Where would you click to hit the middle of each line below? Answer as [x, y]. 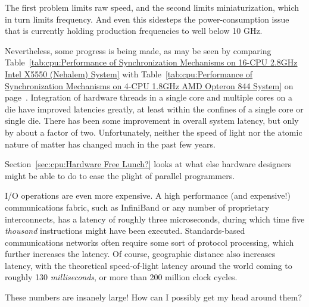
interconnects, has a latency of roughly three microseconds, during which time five [155, 219]
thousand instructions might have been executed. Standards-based [125, 231]
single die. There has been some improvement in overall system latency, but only [152, 120]
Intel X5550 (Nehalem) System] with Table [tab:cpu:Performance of [129, 73]
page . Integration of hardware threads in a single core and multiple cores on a [149, 97]
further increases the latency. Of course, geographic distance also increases [140, 254]
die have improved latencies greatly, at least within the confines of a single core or [154, 109]
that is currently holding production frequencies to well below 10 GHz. [134, 31]
